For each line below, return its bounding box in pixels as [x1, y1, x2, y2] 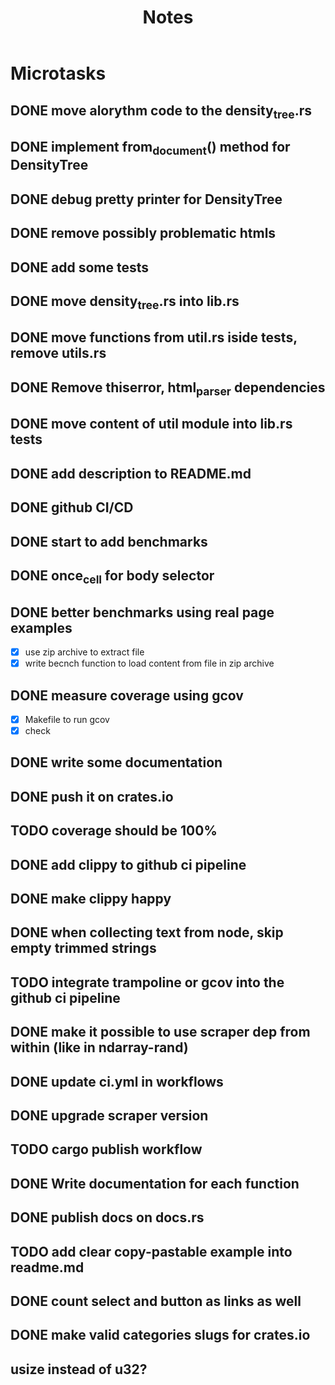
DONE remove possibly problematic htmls [10, 225, 277, 242]
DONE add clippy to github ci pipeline [10, 856, 247, 873]
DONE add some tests [10, 259, 150, 276]
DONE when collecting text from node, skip [10, 924, 284, 941]
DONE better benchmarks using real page [10, 604, 275, 621]
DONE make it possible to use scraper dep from [10, 1024, 311, 1041]
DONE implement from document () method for [10, 139, 291, 158]
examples [10, 619, 73, 636]
